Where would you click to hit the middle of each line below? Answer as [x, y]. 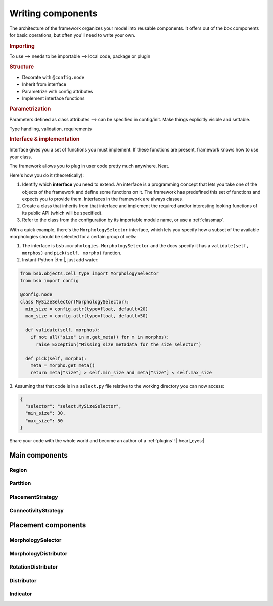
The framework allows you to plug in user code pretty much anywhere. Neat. [89, 166]
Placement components [48, 525]
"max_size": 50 [44, 420]
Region [18, 470]
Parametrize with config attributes [57, 91]
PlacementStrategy [34, 497]
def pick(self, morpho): [56, 358]
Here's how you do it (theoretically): [47, 175]
